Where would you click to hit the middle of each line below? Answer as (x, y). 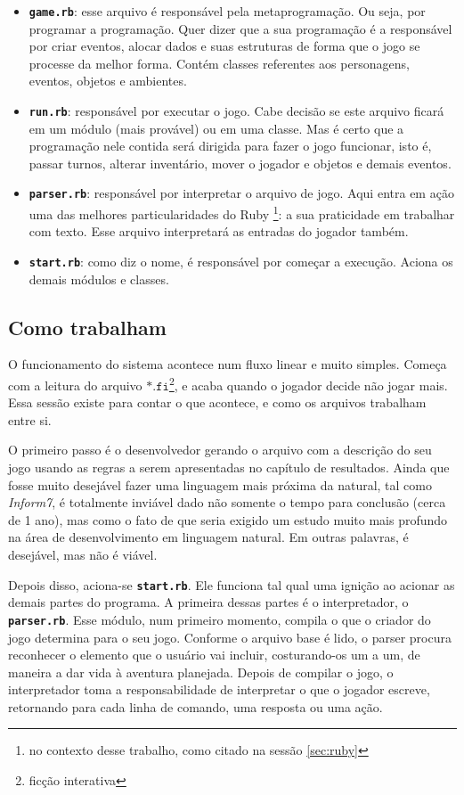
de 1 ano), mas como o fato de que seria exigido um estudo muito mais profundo (228, 519)
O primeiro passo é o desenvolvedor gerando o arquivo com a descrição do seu (220, 450)
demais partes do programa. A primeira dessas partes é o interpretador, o (208, 602)
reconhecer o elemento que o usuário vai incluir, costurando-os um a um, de (214, 655)
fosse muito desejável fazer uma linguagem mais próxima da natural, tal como (220, 484)
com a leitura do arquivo (75, 385)
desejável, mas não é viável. (83, 555)
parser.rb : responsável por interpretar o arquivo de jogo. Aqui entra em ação (241, 193)
